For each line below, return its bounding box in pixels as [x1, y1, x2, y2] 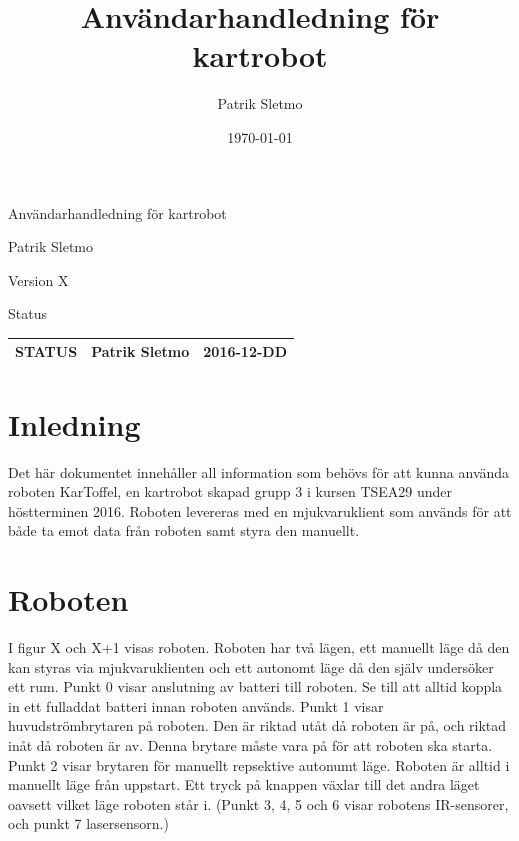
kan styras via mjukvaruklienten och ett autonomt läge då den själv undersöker [8, 656, 494, 677]
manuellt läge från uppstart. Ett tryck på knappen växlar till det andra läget [8, 774, 480, 795]
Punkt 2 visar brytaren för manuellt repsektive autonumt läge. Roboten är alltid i [8, 754, 510, 775]
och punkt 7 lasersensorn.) [8, 813, 169, 834]
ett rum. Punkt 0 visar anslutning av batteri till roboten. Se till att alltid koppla [8, 676, 503, 697]
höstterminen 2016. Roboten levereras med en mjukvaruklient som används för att [8, 500, 512, 521]
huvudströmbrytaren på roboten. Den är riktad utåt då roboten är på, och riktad [8, 715, 507, 736]
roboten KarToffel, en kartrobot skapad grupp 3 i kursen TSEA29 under [8, 481, 453, 502]
